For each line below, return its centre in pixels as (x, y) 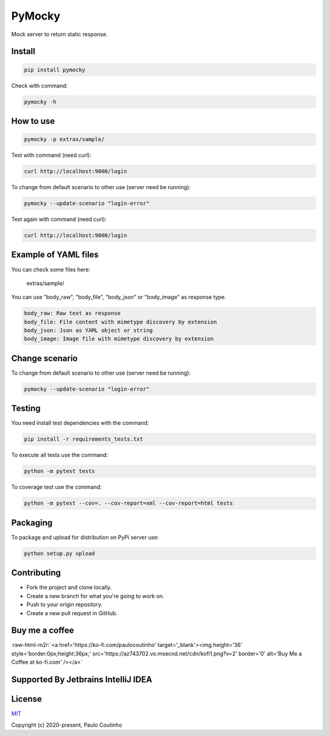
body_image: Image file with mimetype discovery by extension (119, 339)
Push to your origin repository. (65, 605)
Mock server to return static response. (59, 34)
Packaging (32, 523)
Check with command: (40, 85)
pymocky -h (40, 102)
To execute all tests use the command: (60, 455)
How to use (33, 121)
